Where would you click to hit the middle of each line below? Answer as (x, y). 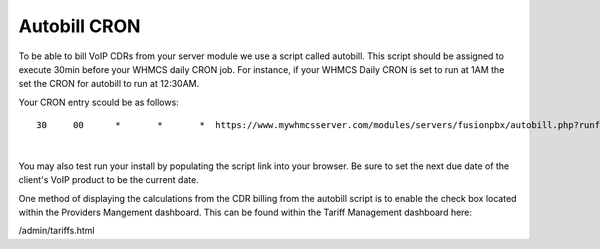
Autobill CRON (79, 26)
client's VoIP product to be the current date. (108, 180)
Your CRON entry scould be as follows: (98, 102)
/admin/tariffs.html (56, 231)
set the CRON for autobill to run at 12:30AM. (109, 84)
